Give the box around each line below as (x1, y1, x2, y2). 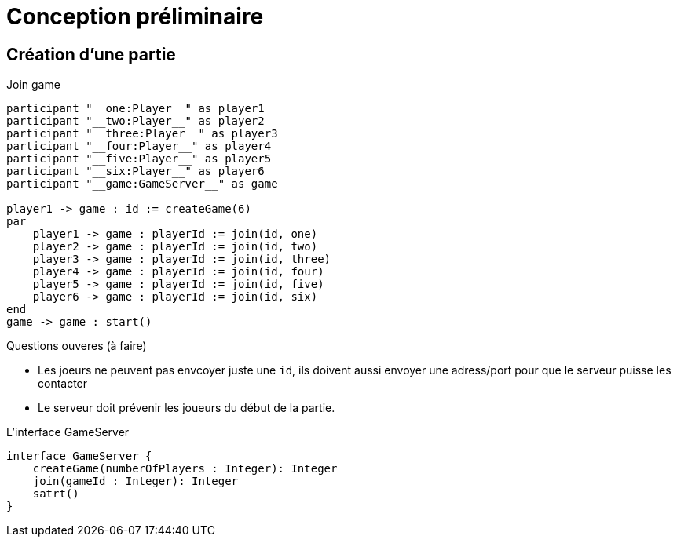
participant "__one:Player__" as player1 (6, 102, 265, 115)
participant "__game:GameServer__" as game (6, 177, 278, 191)
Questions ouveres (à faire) (6, 339, 147, 353)
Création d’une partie (6, 44, 176, 64)
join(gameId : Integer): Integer (32, 475, 239, 488)
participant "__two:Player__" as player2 (6, 115, 265, 128)
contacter (38, 377, 88, 391)
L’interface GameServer (6, 425, 130, 439)
